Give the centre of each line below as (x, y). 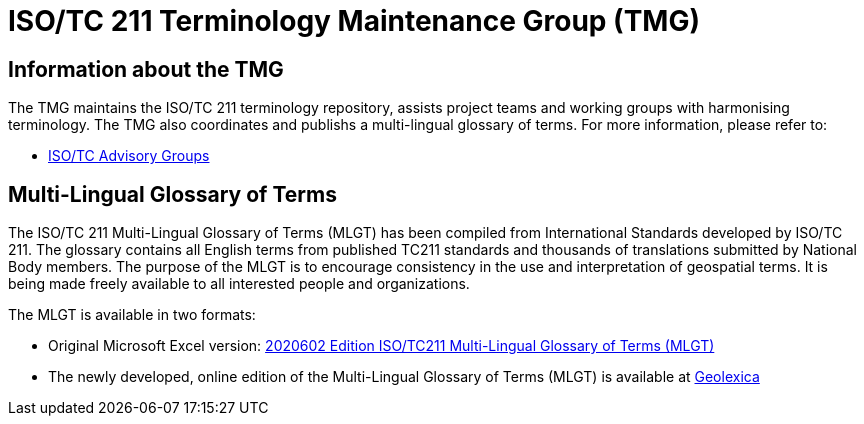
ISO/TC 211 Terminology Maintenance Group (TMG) (354, 21)
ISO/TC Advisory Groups (129, 156)
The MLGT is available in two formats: (132, 315)
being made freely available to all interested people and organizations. (239, 284)
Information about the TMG (146, 69)
